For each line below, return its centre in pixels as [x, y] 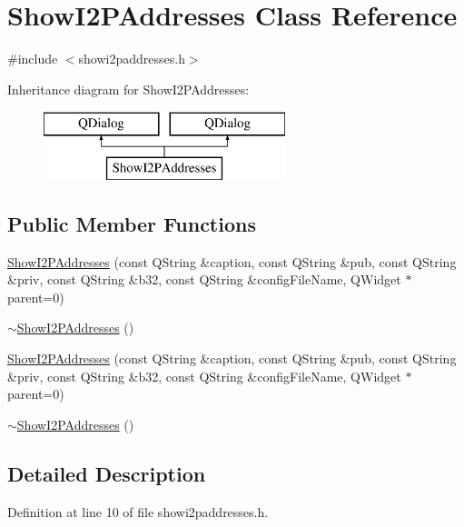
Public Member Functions [132, 223]
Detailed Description [107, 473]
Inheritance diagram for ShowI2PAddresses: [128, 89]
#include [33, 59]
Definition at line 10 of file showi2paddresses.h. [138, 511]
